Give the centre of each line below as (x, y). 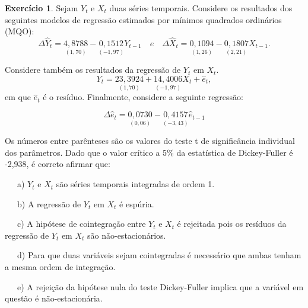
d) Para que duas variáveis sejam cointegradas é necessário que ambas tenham (159, 255)
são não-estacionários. (127, 235)
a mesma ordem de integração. (60, 267)
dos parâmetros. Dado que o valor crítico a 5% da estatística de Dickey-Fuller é (149, 152)
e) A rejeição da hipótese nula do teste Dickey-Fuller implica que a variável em (160, 286)
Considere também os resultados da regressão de (93, 70)
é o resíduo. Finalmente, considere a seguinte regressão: (143, 97)
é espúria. (137, 203)
